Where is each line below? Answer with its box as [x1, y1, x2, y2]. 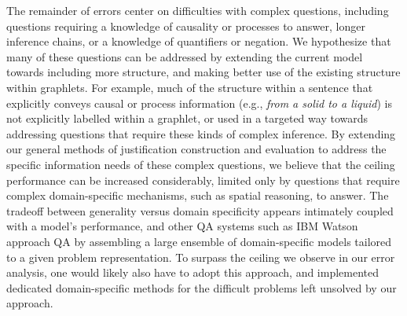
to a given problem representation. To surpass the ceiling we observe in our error [6, 248, 395, 265]
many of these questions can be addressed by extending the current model [6, 48, 363, 64]
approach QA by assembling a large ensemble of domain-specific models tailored [6, 233, 392, 249]
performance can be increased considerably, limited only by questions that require [6, 171, 400, 188]
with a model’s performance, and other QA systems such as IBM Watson [6, 218, 358, 234]
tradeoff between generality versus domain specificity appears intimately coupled [6, 202, 394, 219]
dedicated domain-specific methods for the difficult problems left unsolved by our [6, 279, 397, 296]
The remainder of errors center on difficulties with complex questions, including [6, 2, 389, 18]
